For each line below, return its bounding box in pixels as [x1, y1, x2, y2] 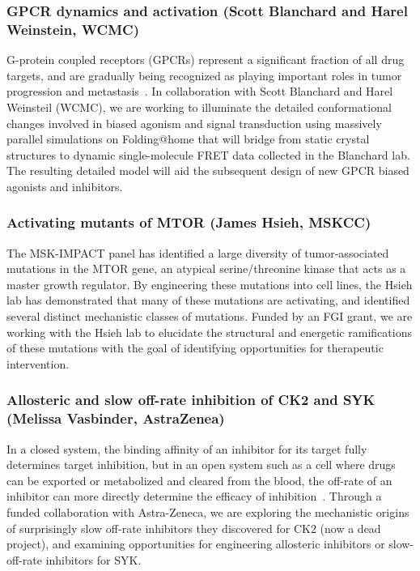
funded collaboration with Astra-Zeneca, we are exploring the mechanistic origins [6, 503, 409, 520]
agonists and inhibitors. [6, 177, 123, 194]
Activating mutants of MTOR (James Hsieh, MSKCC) [6, 212, 371, 232]
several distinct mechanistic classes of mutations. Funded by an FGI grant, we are [6, 308, 413, 325]
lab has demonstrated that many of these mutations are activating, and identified [6, 292, 410, 309]
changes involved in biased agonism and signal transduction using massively [6, 114, 382, 131]
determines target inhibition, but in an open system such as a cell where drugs [6, 456, 396, 473]
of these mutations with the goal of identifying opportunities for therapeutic [6, 339, 384, 356]
